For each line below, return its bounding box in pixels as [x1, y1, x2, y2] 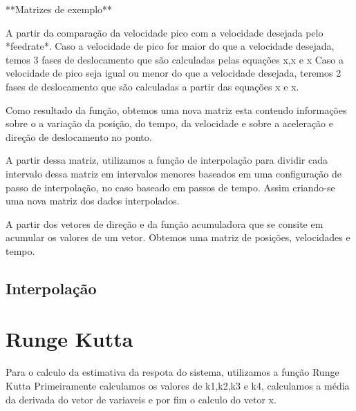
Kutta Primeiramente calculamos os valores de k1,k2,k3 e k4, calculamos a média [6, 379, 350, 392]
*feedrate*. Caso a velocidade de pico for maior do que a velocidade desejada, [6, 39, 335, 53]
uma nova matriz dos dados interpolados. [6, 193, 180, 208]
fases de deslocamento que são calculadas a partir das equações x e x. [6, 79, 299, 93]
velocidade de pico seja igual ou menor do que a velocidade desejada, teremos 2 [6, 66, 341, 80]
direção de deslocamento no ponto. [6, 129, 152, 144]
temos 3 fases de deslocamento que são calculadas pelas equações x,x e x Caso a [6, 52, 344, 66]
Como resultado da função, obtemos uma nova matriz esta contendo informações [6, 102, 347, 117]
